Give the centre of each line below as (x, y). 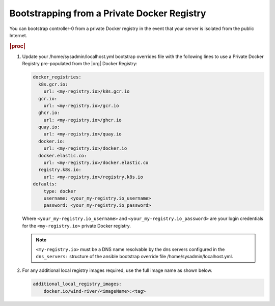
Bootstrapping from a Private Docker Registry (108, 13)
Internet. (18, 35)
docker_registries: (57, 77)
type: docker (60, 191)
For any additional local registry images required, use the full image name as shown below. (117, 270)
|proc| (17, 46)
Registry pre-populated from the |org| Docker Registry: (80, 64)
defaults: (45, 184)
